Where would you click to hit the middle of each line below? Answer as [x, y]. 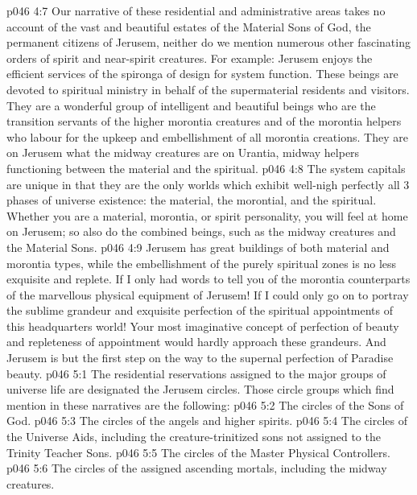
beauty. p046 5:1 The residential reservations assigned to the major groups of [196, 373]
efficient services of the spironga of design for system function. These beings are [202, 74]
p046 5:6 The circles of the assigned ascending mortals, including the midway [197, 468]
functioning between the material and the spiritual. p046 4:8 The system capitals [206, 168]
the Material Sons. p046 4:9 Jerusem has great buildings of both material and [198, 247]
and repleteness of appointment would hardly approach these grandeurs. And [196, 342]
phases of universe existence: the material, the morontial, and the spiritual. [192, 200]
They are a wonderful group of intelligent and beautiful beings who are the [191, 105]
